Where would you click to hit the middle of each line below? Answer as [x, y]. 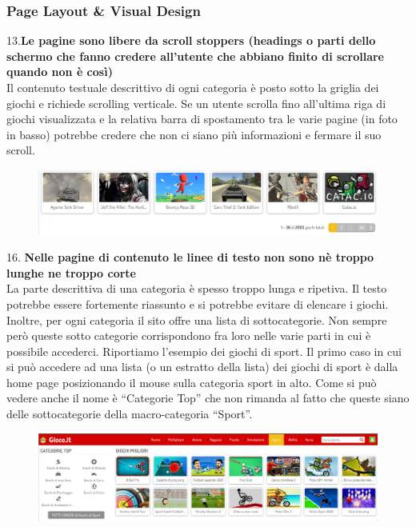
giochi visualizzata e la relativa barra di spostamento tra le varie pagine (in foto [202, 119]
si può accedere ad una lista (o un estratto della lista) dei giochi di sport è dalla [202, 367]
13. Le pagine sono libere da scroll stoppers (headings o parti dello [191, 40]
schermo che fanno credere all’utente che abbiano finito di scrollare [195, 56]
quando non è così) [60, 72]
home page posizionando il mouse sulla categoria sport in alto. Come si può [192, 382]
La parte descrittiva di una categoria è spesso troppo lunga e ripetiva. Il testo [197, 288]
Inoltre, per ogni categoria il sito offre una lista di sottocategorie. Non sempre [197, 319]
